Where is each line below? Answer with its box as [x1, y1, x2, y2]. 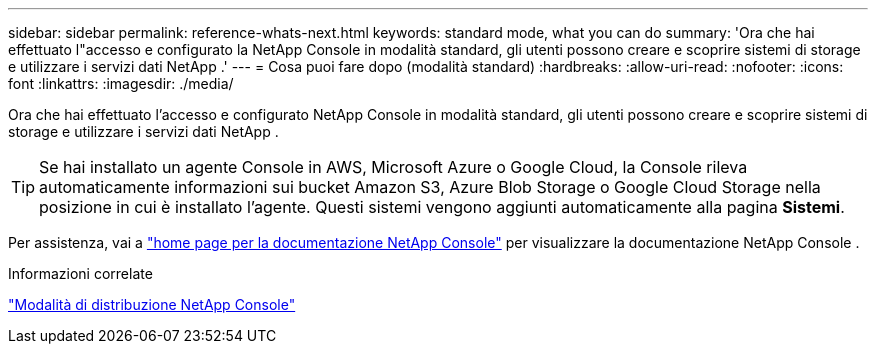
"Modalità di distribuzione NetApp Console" [8, 296, 296, 313]
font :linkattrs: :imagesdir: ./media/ [8, 75, 234, 92]
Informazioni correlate [8, 265, 153, 282]
